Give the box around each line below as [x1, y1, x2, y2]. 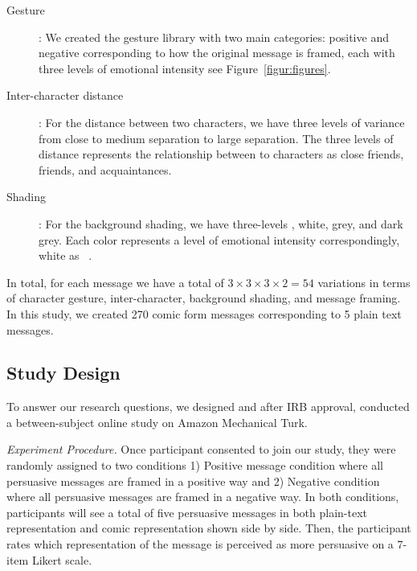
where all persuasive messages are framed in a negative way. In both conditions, [6, 488, 399, 505]
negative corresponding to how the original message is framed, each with [39, 44, 395, 61]
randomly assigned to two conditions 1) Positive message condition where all [6, 457, 383, 474]
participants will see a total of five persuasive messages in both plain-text [6, 503, 367, 520]
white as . [39, 247, 92, 264]
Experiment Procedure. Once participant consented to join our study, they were [6, 441, 396, 458]
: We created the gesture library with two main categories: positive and [39, 28, 389, 45]
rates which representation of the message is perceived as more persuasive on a [6, 536, 394, 553]
